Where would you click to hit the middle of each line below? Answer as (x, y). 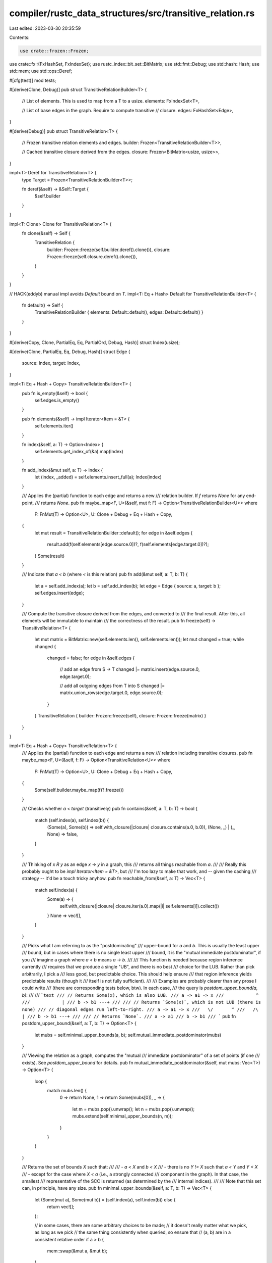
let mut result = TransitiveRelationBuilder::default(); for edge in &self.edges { (114, 532)
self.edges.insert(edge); (59, 593)
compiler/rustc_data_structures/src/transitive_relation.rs (132, 13)
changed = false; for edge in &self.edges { (91, 658)
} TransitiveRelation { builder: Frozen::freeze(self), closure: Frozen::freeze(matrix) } (120, 716)
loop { (41, 1081)
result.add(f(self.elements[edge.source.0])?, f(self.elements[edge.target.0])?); (128, 544)
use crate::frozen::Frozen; (54, 51)
